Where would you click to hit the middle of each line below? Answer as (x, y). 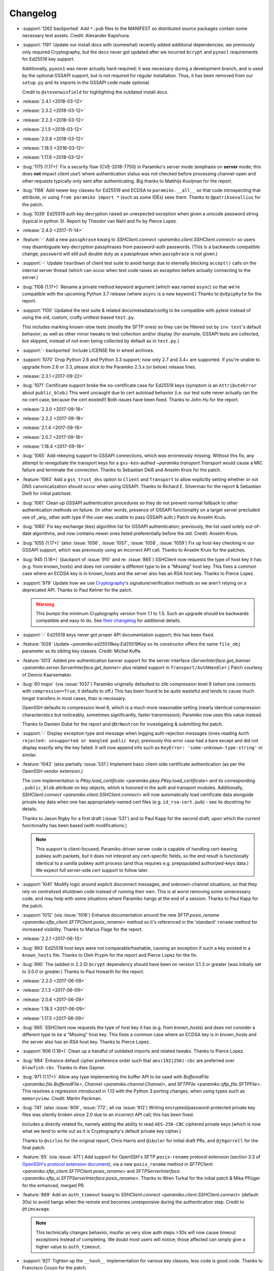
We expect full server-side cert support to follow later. (92, 870)
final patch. (34, 1147)
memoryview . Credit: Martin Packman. (62, 1098)
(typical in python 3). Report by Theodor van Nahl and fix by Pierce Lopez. (100, 221)
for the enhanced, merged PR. (54, 1185)
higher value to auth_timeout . (69, 1247)
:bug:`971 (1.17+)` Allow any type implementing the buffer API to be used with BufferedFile (115, 1077)
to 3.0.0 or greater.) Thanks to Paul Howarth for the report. (83, 972)
